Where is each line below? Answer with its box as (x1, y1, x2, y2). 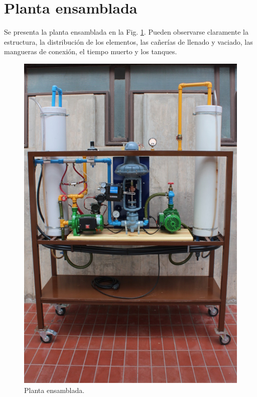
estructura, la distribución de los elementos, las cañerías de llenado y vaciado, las (4, 36, 253, 47)
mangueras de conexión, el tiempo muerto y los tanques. (4, 46, 177, 57)
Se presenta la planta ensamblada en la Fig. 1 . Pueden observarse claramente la (4, 27, 248, 37)
